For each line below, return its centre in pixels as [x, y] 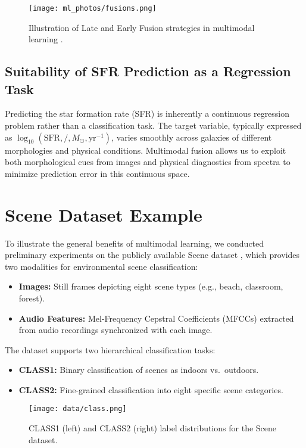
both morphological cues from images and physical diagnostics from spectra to [148, 162]
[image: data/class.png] [78, 409]
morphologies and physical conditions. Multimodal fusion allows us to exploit [146, 150]
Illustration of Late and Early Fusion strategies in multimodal [142, 27]
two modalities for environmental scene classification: [102, 266]
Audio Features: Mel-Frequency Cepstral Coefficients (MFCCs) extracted [156, 318]
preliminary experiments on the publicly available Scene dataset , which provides [152, 255]
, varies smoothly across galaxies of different [192, 137]
